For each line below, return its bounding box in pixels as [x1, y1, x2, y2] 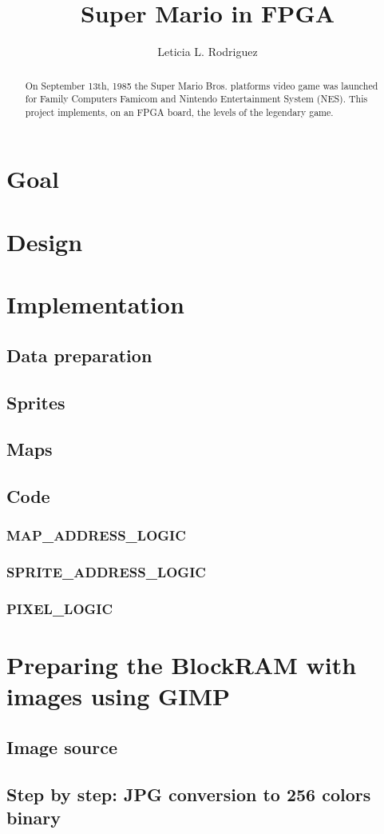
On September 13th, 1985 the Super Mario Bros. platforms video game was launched [25, 78, 378, 92]
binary [6, 805, 61, 830]
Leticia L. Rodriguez [157, 43, 258, 60]
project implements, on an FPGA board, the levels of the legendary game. [25, 105, 334, 118]
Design [6, 225, 83, 257]
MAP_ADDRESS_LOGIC [6, 525, 186, 545]
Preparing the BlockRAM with [6, 648, 357, 681]
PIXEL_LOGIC [6, 599, 113, 619]
